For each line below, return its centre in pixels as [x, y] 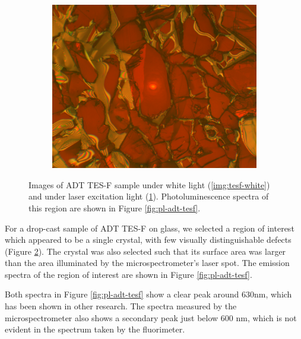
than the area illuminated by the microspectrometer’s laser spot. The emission [147, 263]
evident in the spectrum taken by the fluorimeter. [95, 329]
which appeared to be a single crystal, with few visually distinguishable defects [148, 240]
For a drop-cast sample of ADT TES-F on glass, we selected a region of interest [150, 228]
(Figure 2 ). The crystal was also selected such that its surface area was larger [145, 251]
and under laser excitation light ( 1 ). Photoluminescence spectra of [149, 196]
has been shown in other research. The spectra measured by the [121, 306]
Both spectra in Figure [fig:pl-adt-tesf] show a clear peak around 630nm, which [148, 294]
